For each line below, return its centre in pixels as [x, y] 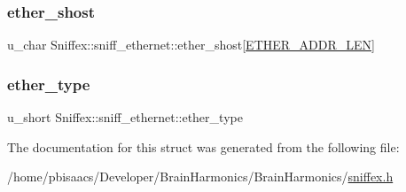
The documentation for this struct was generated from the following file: [203, 146]
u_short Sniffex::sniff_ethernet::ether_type [125, 117]
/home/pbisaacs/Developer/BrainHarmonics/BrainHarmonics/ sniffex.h [200, 177]
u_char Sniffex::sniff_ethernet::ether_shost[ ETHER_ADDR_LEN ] [191, 45]
